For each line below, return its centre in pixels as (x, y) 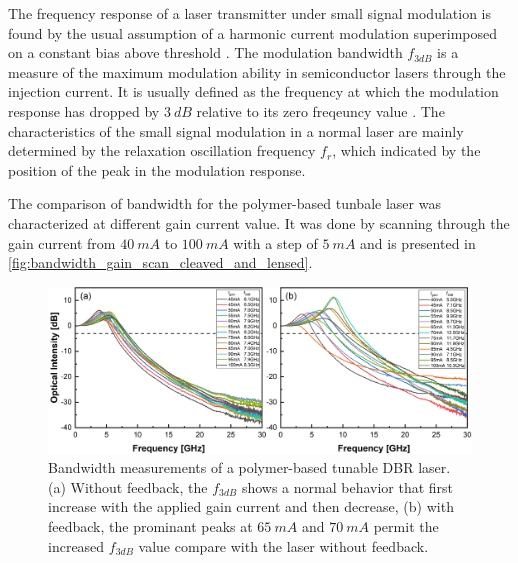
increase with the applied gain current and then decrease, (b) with (251, 506)
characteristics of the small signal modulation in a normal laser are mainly (236, 130)
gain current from (62, 242)
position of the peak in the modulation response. (157, 169)
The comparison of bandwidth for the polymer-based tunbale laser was (224, 203)
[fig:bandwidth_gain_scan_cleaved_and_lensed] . (160, 262)
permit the (406, 525)
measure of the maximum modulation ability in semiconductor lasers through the (257, 71)
